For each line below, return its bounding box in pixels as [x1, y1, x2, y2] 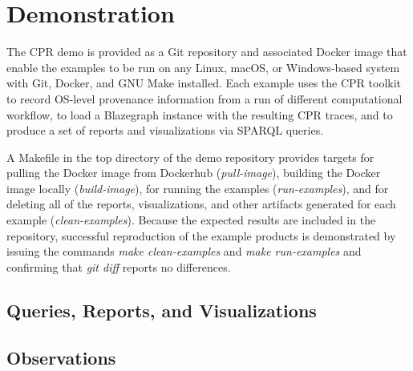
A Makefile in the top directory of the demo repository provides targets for [6, 148, 375, 165]
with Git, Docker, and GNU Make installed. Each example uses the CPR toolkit [6, 75, 402, 91]
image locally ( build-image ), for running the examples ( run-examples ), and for [6, 179, 389, 196]
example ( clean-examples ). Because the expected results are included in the [6, 212, 376, 228]
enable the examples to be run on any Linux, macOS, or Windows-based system [6, 58, 400, 75]
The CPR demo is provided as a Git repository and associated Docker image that [6, 43, 407, 60]
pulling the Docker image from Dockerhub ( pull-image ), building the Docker [6, 164, 381, 181]
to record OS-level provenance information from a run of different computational [6, 90, 403, 107]
